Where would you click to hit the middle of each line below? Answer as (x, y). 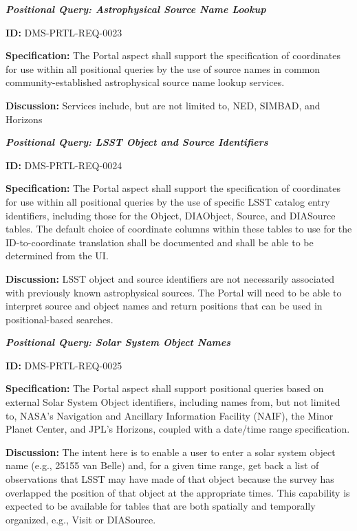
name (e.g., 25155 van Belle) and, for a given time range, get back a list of (162, 465)
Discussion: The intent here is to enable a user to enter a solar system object (171, 452)
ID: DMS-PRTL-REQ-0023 (64, 32)
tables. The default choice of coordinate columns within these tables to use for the (179, 229)
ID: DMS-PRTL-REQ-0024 (64, 165)
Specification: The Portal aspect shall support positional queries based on (165, 388)
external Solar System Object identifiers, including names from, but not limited (173, 402)
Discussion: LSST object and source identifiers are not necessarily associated (170, 278)
